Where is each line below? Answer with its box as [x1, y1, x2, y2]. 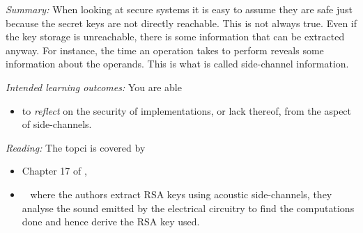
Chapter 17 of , [22, 163, 87, 178]
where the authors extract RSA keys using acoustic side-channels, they [30, 186, 332, 201]
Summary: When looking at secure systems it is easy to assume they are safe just [6, 2, 353, 16]
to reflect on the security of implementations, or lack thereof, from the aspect [22, 103, 352, 118]
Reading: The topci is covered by [6, 140, 146, 154]
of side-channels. [22, 117, 92, 131]
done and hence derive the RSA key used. [22, 214, 200, 229]
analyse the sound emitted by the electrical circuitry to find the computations [22, 200, 355, 215]
